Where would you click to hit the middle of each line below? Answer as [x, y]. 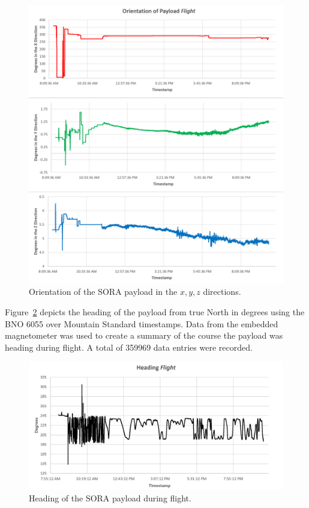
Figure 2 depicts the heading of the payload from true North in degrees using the [155, 312]
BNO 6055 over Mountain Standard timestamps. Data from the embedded [142, 323]
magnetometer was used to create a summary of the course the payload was [144, 335]
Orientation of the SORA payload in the [103, 292]
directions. [222, 292]
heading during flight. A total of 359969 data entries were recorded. [129, 347]
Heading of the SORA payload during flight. [110, 498]
